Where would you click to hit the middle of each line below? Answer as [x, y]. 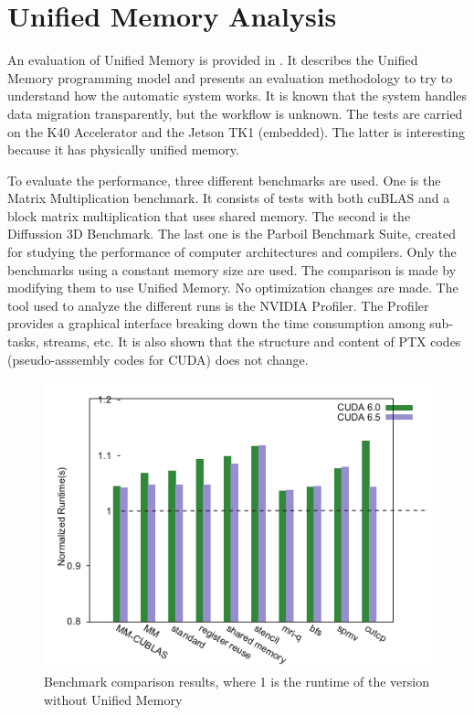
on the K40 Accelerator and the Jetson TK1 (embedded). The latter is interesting [237, 131]
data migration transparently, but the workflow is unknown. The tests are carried [235, 113]
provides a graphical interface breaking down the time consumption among [216, 323]
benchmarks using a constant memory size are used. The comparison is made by [232, 269]
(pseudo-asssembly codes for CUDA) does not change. [158, 359]
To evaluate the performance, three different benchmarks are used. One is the [224, 180]
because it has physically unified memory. [123, 149]
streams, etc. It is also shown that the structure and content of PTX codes [252, 341]
